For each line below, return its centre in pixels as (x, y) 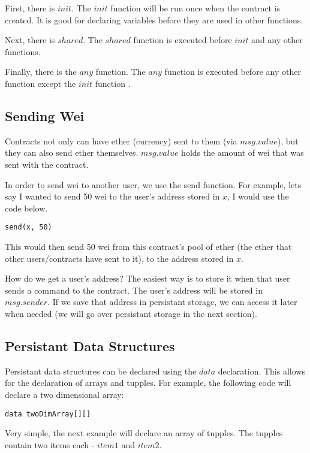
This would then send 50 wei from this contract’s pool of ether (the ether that (148, 246)
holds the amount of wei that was (243, 152)
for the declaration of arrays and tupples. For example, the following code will (148, 383)
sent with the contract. (47, 164)
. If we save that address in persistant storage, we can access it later (172, 302)
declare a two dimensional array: (64, 394)
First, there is (30, 8)
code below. (26, 208)
